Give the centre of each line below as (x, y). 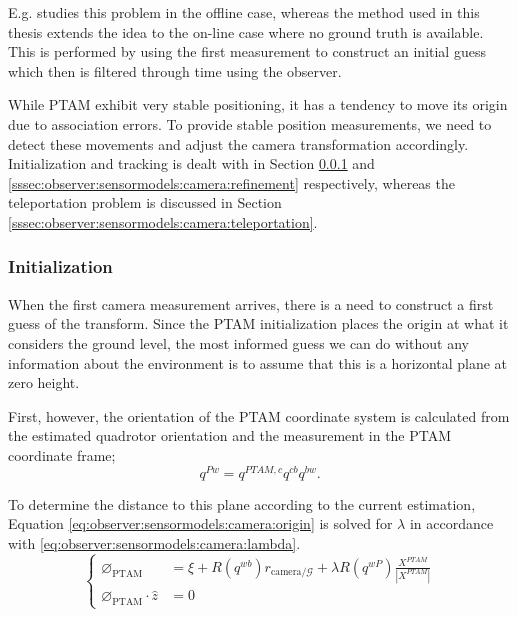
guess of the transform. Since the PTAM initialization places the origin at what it (258, 323)
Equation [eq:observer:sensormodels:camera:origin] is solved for (200, 523)
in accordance (451, 523)
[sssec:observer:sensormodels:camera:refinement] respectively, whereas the (231, 182)
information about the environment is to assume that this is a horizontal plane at (258, 362)
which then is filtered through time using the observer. (175, 70)
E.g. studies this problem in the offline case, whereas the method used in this (244, 12)
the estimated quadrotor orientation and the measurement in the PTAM (230, 435)
